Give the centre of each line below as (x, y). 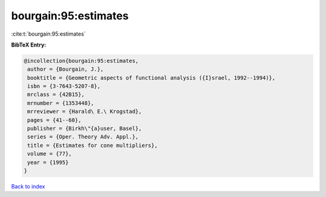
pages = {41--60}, (54, 120)
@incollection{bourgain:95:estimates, (81, 61)
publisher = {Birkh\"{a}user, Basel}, (85, 129)
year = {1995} (48, 162)
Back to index (28, 186)
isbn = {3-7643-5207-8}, (64, 86)
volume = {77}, (50, 154)
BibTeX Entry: (29, 45)
